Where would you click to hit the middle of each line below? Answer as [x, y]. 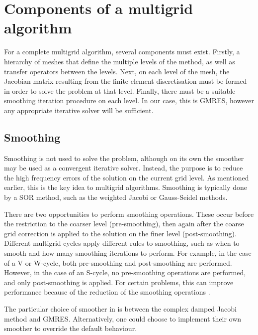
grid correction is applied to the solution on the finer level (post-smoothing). [120, 233]
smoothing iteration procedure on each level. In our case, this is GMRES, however [129, 100]
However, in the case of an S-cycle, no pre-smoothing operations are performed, [125, 272]
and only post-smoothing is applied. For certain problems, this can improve [119, 282]
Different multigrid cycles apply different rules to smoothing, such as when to [122, 243]
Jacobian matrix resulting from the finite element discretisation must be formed [126, 81]
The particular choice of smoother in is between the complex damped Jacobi [120, 308]
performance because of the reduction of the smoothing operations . [107, 292]
